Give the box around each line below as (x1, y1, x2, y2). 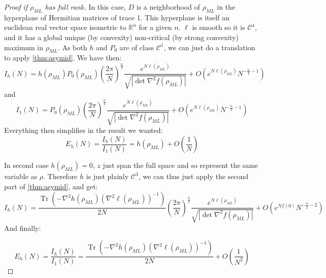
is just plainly (86, 171, 129, 182)
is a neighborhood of (136, 2, 200, 12)
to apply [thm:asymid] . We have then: (4, 52, 122, 63)
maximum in (4, 42, 43, 52)
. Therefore (43, 171, 78, 182)
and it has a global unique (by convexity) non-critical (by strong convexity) (4, 31, 239, 42)
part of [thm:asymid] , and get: (4, 181, 98, 191)
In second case (4, 160, 49, 170)
